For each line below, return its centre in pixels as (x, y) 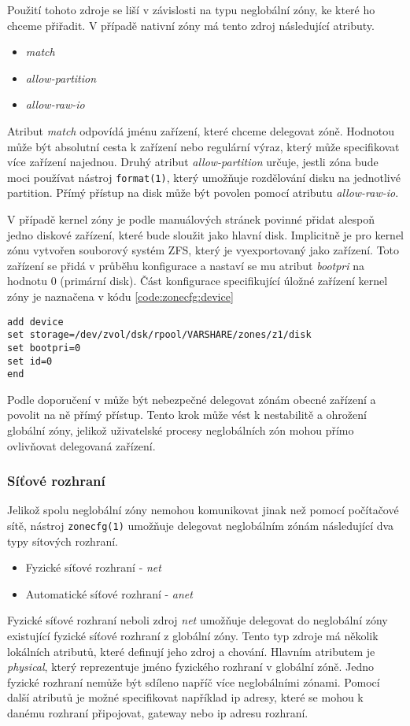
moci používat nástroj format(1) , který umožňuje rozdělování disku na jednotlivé (204, 177)
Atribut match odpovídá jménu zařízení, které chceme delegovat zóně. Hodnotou (201, 130)
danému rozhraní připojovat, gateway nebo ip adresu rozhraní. (158, 713)
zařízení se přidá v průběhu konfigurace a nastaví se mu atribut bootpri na (186, 265)
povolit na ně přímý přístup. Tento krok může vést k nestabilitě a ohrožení (187, 415)
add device (35, 322)
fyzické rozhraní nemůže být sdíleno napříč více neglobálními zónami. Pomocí (194, 682)
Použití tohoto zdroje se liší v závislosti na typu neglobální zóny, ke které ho (191, 9)
